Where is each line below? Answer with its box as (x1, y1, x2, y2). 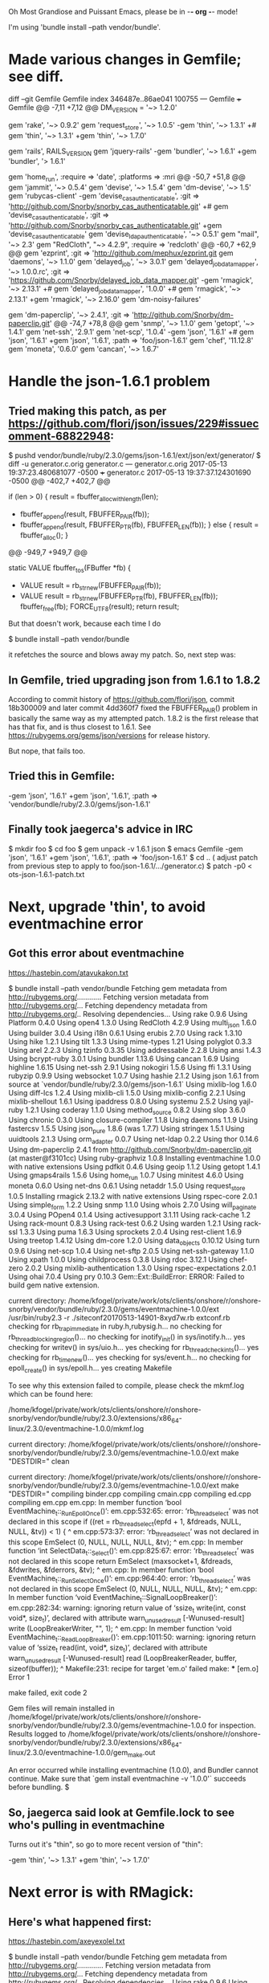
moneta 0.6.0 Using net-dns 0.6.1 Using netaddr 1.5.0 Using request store (8, 1181, 246, 1192)
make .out (127, 1748, 156, 1760)
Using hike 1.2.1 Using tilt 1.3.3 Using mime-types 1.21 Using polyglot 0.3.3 (8, 1036, 252, 1047)
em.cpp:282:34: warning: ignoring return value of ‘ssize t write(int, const (8, 1602, 247, 1614)
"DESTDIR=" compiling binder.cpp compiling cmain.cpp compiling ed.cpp (8, 1489, 251, 1499)
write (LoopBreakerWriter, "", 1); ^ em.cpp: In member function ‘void (8, 1624, 232, 1634)
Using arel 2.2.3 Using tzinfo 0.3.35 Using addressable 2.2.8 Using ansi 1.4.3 (8, 1045, 262, 1055)
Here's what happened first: (8, 1915, 153, 1928)
